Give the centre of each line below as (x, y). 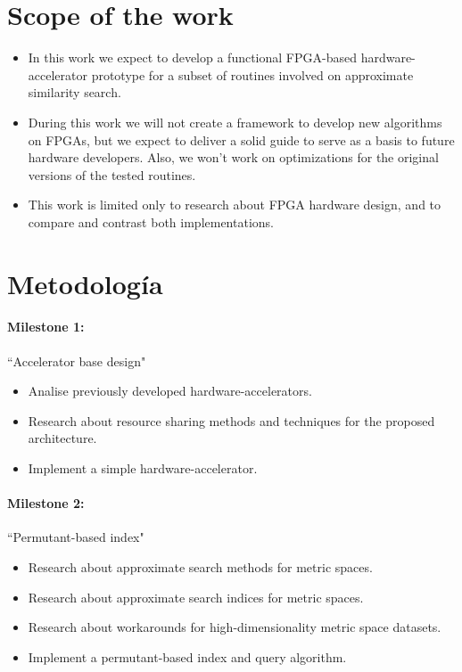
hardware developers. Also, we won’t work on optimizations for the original (233, 157)
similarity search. (74, 92)
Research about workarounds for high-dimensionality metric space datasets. (235, 627)
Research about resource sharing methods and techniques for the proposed (231, 420)
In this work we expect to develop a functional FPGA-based (192, 57)
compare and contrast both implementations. (151, 221)
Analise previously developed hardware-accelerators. (170, 391)
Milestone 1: (46, 327)
